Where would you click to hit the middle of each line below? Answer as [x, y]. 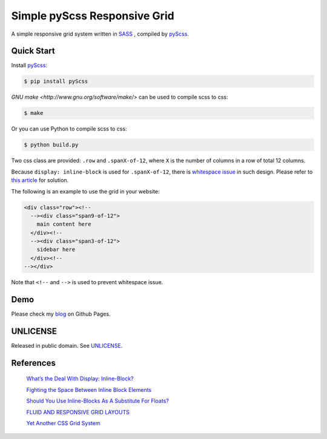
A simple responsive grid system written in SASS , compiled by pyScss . [100, 34]
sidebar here [56, 250]
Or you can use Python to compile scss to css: [69, 129]
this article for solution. [40, 180]
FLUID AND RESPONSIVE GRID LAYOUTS [78, 412]
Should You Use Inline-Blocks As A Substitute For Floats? [97, 401]
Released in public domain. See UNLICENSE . [67, 346]
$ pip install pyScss [56, 81]
